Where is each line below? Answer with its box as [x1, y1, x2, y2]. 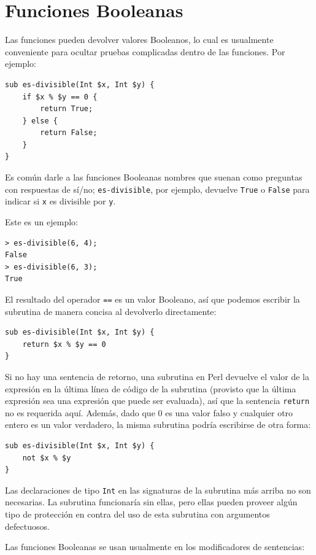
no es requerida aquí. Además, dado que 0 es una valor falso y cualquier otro [5, 406, 293, 419]
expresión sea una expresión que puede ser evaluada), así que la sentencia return [5, 394, 310, 407]
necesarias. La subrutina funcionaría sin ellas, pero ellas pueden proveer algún [5, 495, 298, 508]
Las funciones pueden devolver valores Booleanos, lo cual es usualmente [5, 33, 274, 46]
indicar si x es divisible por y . [5, 195, 116, 208]
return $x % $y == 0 [22, 340, 106, 349]
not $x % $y [22, 453, 71, 462]
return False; [40, 128, 98, 138]
